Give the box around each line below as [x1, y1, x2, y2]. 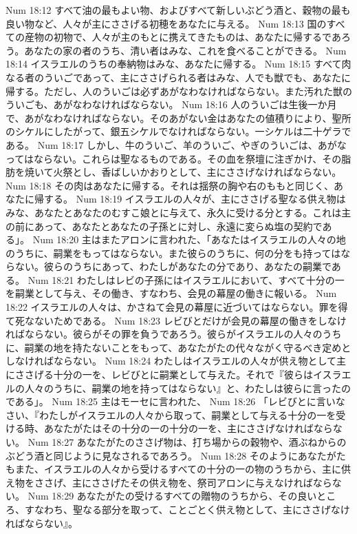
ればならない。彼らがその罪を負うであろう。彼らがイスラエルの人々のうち [6, 327, 342, 341]
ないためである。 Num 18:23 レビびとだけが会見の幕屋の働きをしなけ [34, 313, 347, 327]
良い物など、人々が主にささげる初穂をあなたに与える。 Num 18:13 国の [6, 16, 327, 30]
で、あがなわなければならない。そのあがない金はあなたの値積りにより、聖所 [6, 110, 351, 125]
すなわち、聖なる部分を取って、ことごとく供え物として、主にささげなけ [24, 502, 350, 516]
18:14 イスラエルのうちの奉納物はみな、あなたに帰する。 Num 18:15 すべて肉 [6, 57, 351, 71]
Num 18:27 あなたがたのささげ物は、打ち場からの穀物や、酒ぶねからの [28, 435, 347, 449]
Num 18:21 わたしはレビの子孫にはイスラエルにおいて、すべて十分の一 [28, 272, 345, 287]
